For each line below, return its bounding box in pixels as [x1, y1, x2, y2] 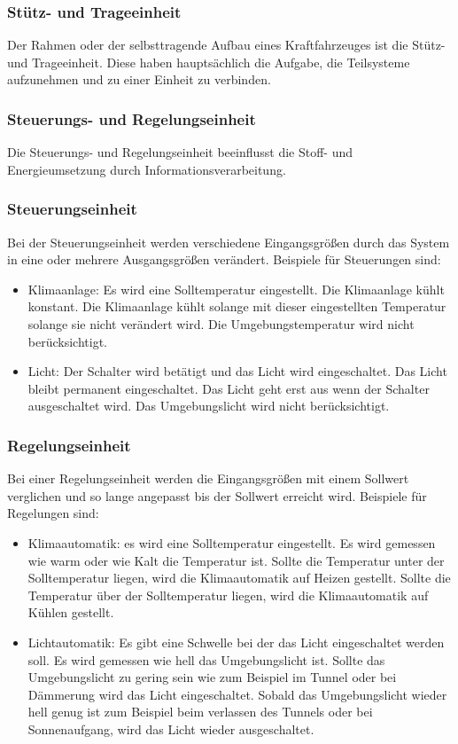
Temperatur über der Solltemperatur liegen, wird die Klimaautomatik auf [27, 585, 429, 604]
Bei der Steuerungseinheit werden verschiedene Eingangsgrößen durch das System [7, 232, 450, 251]
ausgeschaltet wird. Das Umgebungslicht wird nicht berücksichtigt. [27, 396, 390, 415]
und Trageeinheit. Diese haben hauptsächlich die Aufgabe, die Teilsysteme [7, 52, 410, 71]
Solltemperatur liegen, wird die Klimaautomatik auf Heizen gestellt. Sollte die [27, 568, 451, 587]
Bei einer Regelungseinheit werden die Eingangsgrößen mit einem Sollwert [7, 469, 409, 488]
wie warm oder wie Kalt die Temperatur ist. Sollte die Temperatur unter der [27, 551, 445, 569]
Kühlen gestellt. [27, 603, 114, 622]
